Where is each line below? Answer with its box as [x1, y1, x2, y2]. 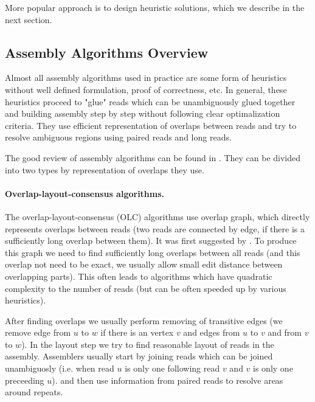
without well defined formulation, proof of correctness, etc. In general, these [5, 83, 287, 95]
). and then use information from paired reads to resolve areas [52, 373, 283, 386]
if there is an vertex [100, 326, 174, 339]
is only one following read [125, 362, 220, 375]
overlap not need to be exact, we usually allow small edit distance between [5, 258, 283, 271]
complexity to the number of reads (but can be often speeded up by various [5, 282, 286, 294]
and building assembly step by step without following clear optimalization [5, 107, 280, 120]
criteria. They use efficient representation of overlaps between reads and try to [5, 119, 297, 131]
